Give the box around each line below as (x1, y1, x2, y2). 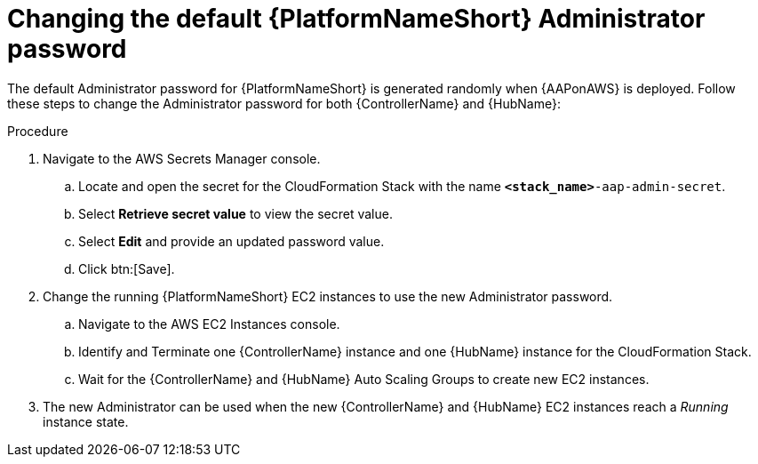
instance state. (43, 413, 129, 429)
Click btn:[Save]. (78, 260, 175, 276)
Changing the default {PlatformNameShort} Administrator (7, 4, 706, 34)
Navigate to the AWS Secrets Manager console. (43, 150, 321, 166)
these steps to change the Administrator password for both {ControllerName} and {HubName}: (7, 95, 561, 111)
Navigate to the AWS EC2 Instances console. (78, 316, 340, 332)
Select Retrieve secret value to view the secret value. (78, 205, 393, 221)
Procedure (7, 123, 68, 139)
